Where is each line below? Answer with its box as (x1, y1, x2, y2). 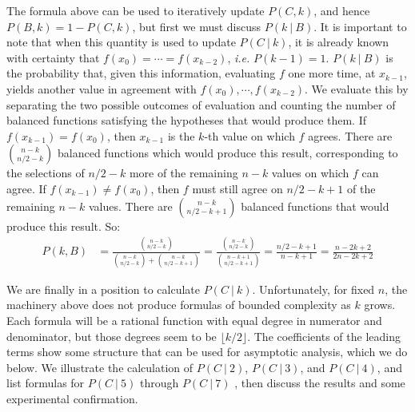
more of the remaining (129, 164, 238, 181)
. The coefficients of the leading (247, 327, 401, 344)
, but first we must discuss (132, 18, 261, 34)
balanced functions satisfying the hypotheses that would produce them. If (6, 112, 367, 129)
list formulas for (6, 374, 85, 391)
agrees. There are (308, 127, 393, 144)
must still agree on (192, 180, 283, 196)
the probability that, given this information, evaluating (6, 65, 276, 81)
